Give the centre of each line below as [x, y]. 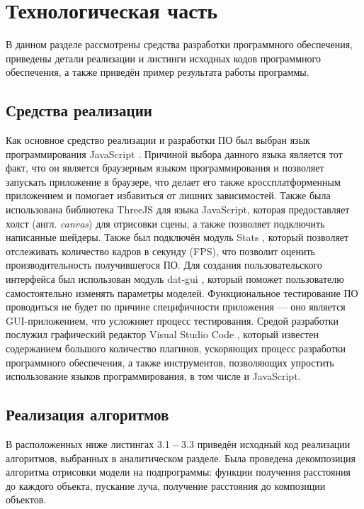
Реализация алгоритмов [87, 414]
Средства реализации [79, 110]
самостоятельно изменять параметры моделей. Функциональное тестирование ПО [182, 292]
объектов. [26, 499]
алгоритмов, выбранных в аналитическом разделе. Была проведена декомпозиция [181, 458]
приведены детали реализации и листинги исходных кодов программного [163, 58]
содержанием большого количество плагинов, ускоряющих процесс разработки [176, 348]
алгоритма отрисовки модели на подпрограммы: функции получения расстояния [178, 472]
